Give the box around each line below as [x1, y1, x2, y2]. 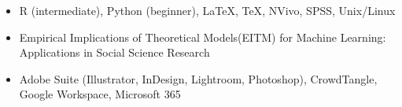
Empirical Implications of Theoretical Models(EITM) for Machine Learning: [19, 28, 386, 45]
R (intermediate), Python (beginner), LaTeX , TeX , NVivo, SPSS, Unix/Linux [19, 2, 396, 18]
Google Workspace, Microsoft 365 [19, 86, 181, 102]
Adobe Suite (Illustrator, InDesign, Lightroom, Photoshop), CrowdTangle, [19, 70, 378, 87]
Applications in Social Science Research [19, 44, 210, 61]
